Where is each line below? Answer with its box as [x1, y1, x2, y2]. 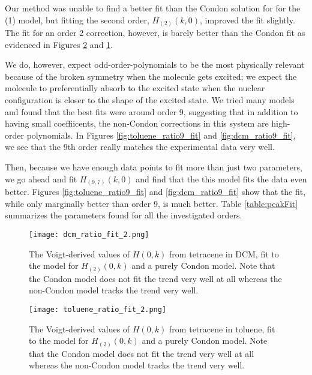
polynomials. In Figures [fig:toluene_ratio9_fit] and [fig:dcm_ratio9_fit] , [26, 128, 296, 141]
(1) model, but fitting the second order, [5, 13, 149, 26]
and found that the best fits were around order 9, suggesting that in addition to [5, 105, 298, 118]
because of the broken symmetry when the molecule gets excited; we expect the [5, 70, 297, 82]
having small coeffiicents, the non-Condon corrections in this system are [5, 117, 269, 130]
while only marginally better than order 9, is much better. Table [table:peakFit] [5, 197, 298, 209]
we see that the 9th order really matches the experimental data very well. [5, 140, 275, 153]
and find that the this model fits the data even [136, 172, 307, 185]
